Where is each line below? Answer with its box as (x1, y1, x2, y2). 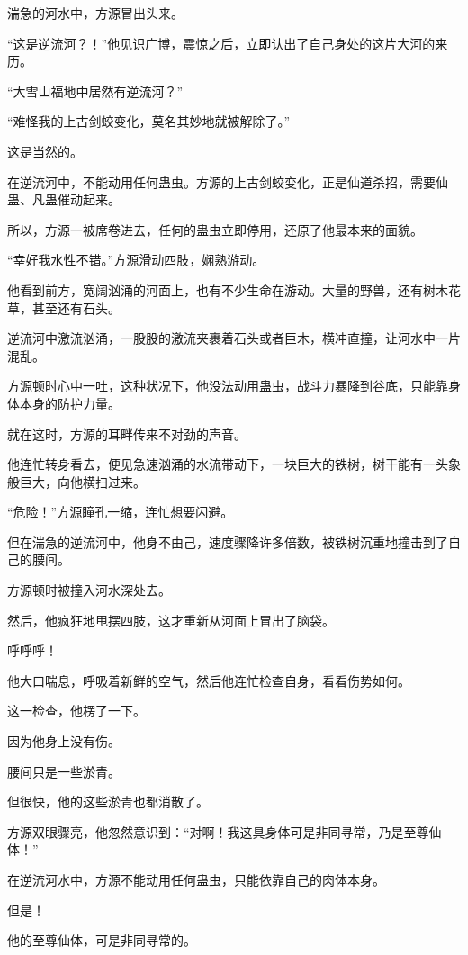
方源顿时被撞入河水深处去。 (7, 581, 171, 599)
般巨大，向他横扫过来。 (7, 472, 146, 491)
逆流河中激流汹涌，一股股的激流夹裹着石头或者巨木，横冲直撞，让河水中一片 (7, 329, 461, 347)
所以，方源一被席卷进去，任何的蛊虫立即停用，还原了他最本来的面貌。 (7, 220, 423, 239)
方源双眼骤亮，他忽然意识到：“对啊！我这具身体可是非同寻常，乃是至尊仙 (7, 822, 442, 841)
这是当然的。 (7, 141, 83, 160)
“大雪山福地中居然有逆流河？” (7, 81, 184, 100)
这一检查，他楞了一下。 (7, 701, 146, 720)
